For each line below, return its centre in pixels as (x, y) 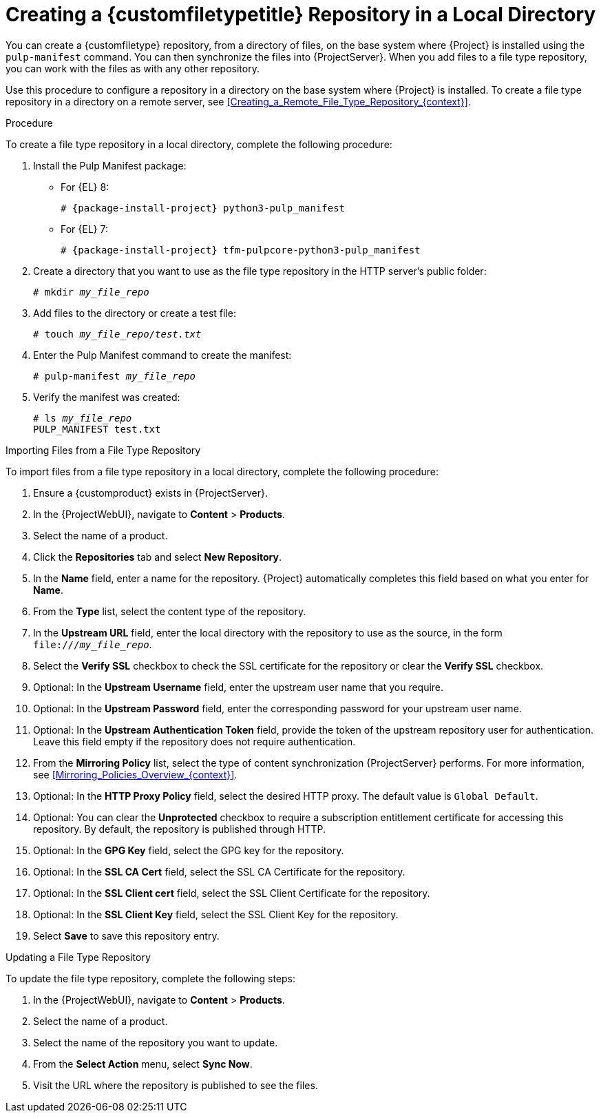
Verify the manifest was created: (107, 397)
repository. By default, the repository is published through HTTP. (180, 829)
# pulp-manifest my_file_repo (115, 376)
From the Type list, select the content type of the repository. (170, 611)
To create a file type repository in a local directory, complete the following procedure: (199, 144)
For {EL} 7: (85, 229)
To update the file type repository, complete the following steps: (151, 978)
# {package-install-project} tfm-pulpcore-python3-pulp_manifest (241, 250)
